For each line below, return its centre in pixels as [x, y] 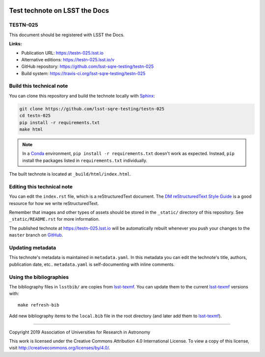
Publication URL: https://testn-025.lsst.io [63, 53]
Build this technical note [39, 86]
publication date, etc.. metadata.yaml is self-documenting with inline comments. [92, 264]
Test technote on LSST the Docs [59, 11]
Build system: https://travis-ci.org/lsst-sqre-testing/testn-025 [83, 73]
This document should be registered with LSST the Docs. [67, 35]
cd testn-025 [35, 116]
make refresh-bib [39, 305]
